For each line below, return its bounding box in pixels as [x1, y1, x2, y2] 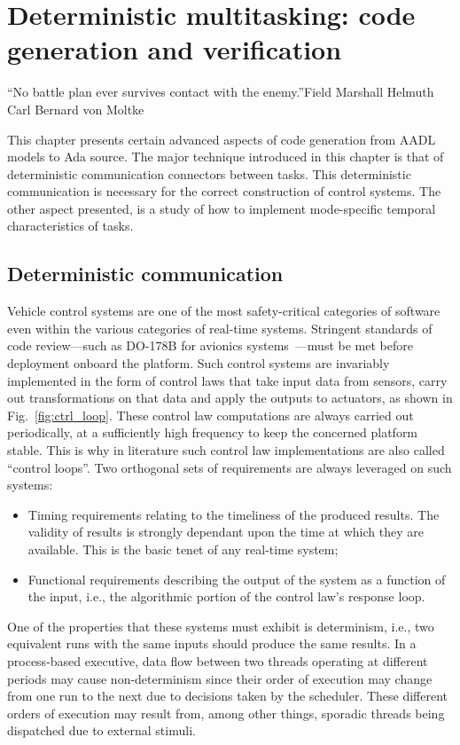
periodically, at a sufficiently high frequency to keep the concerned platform [7, 423, 418, 442]
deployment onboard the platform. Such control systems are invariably [7, 354, 390, 372]
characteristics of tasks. [7, 216, 134, 235]
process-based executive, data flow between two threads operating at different [7, 651, 428, 670]
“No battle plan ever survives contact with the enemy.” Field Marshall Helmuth [7, 82, 434, 101]
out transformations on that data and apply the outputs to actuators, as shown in [7, 388, 453, 407]
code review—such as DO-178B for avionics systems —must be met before [7, 336, 413, 355]
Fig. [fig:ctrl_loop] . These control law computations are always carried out [7, 405, 414, 424]
